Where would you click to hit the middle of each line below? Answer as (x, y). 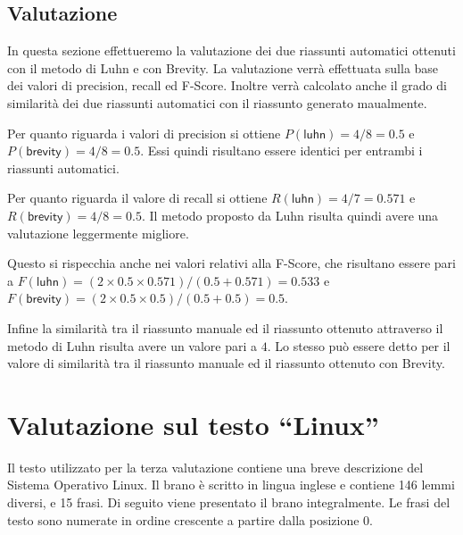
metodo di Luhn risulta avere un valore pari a (132, 345)
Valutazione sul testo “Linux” (193, 424)
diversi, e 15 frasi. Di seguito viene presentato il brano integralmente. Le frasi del (229, 502)
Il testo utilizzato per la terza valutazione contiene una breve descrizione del (215, 467)
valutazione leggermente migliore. (98, 233)
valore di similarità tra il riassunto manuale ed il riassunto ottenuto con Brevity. (226, 363)
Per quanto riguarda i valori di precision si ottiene (144, 133)
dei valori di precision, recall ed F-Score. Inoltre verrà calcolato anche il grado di (227, 85)
